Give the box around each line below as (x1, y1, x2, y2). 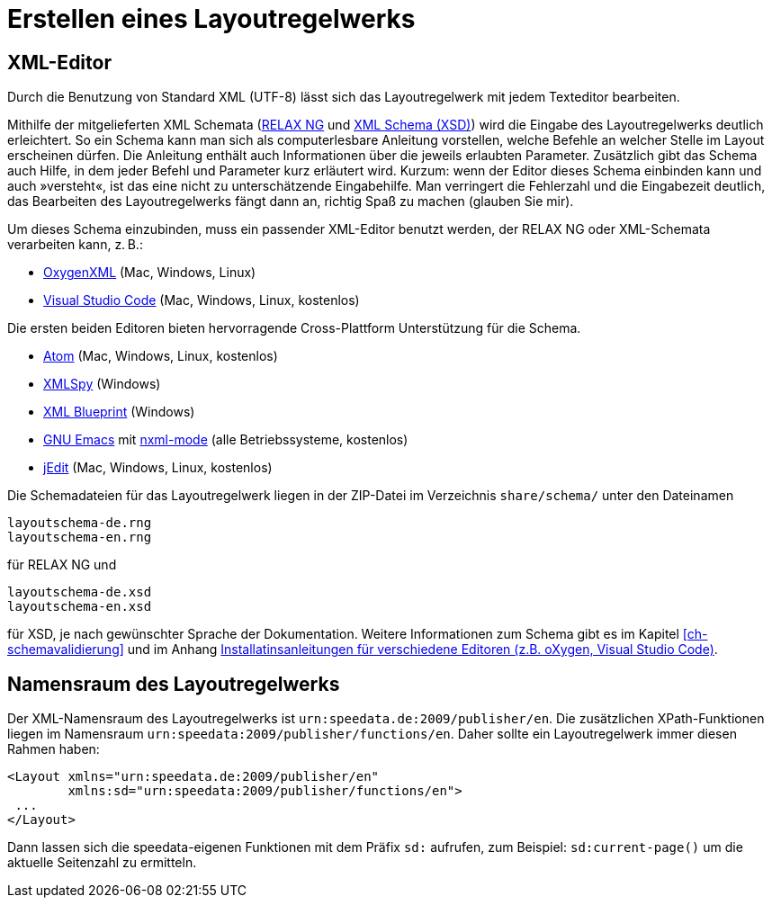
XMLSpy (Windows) (43, 376, 161, 392)
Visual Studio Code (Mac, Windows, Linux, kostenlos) (43, 292, 360, 309)
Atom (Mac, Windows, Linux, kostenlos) (43, 348, 278, 364)
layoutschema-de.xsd (7, 585, 152, 600)
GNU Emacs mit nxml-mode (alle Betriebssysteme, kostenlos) (43, 432, 408, 448)
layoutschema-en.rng (7, 530, 152, 545)
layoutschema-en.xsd (7, 599, 152, 614)
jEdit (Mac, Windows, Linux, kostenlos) (43, 460, 273, 476)
